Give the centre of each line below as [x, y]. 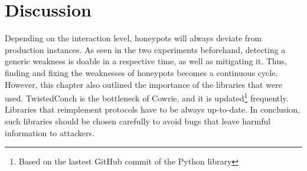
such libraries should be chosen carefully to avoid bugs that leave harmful [138, 121]
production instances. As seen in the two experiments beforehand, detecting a [145, 49]
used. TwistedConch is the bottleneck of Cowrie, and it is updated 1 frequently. [147, 97]
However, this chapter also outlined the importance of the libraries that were [143, 84]
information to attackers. [50, 132]
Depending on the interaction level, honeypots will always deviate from [133, 38]
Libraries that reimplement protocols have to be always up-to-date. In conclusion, [152, 109]
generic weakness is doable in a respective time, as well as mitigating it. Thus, [146, 61]
